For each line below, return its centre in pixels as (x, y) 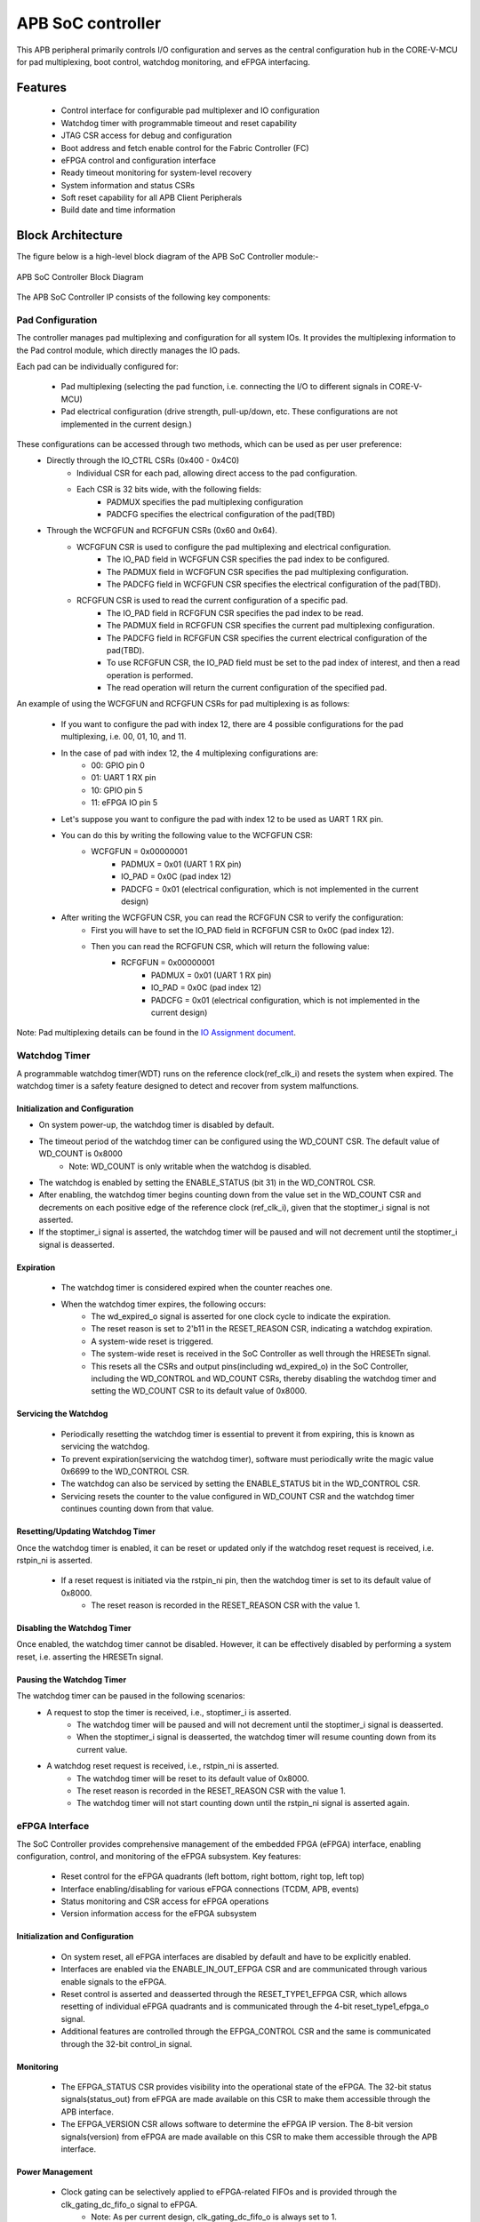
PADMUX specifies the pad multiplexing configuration (205, 501)
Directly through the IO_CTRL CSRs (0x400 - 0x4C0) (143, 460)
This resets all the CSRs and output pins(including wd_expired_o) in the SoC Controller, (250, 1366)
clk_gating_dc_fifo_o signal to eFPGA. (129, 2204)
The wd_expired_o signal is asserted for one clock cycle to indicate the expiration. (241, 1316)
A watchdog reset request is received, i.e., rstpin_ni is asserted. (163, 1766)
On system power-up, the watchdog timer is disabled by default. (156, 1125)
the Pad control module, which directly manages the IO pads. (128, 350)
